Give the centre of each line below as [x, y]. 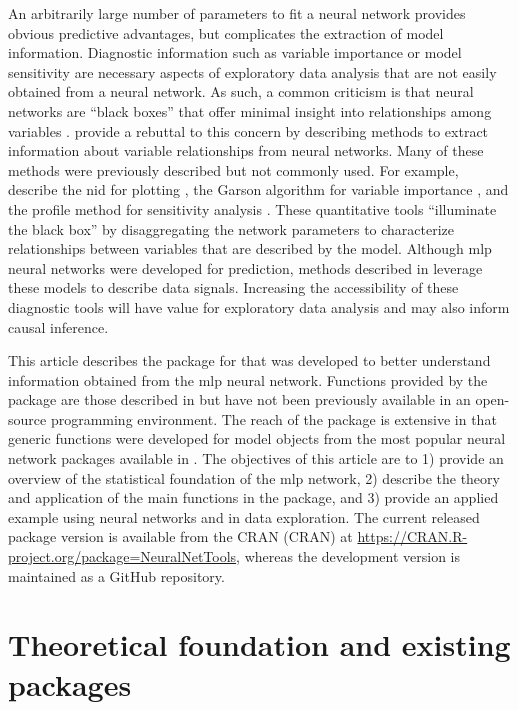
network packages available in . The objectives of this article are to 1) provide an [256, 458]
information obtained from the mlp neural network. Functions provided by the [248, 379]
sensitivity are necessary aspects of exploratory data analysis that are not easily [252, 71]
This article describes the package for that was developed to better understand [249, 360]
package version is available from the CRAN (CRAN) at [180, 536]
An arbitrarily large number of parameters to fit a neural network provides [237, 13]
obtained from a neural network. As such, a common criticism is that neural [241, 91]
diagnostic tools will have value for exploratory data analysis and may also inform [259, 306]
